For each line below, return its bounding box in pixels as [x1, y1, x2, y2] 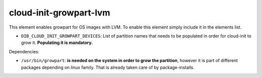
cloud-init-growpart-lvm [9, 7, 111, 18]
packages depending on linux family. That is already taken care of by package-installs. [21, 64, 195, 70]
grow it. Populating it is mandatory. [21, 40, 93, 46]
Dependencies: [9, 48, 40, 54]
